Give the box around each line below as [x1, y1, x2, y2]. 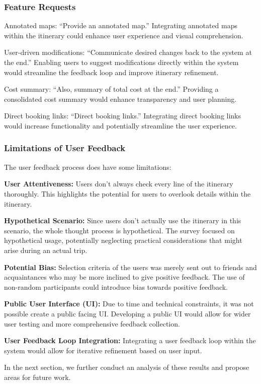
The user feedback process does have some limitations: [4, 161, 171, 172]
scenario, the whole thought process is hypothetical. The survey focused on [4, 225, 235, 235]
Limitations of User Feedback [4, 142, 126, 154]
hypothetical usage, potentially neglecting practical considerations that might [4, 235, 242, 245]
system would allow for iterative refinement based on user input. [4, 345, 202, 355]
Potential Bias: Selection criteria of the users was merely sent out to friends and [4, 262, 257, 272]
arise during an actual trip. [4, 244, 88, 255]
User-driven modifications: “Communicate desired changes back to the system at [4, 47, 252, 57]
